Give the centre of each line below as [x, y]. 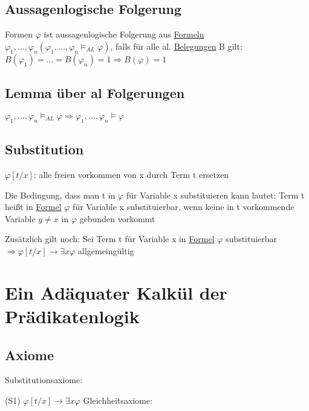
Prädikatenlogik [72, 316]
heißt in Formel [33, 207]
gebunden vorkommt [117, 218]
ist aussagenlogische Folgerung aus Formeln [124, 34]
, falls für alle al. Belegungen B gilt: [176, 46]
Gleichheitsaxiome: [118, 400]
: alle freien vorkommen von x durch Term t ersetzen [131, 174]
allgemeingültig [106, 250]
